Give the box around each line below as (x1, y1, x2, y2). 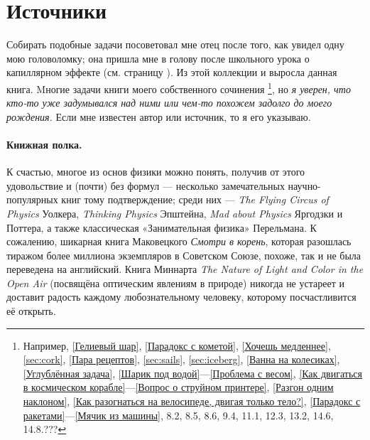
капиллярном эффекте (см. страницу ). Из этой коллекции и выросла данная (6, 65, 337, 80)
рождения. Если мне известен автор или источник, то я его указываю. (6, 109, 311, 124)
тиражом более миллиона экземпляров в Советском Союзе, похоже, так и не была (6, 247, 361, 262)
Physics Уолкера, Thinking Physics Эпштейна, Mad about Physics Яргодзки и (6, 205, 343, 220)
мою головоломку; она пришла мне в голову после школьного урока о (6, 50, 310, 65)
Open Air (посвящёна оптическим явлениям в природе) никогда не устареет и (6, 275, 344, 290)
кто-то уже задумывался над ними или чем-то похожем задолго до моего (6, 95, 332, 110)
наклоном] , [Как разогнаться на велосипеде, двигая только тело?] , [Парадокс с (23, 394, 361, 409)
